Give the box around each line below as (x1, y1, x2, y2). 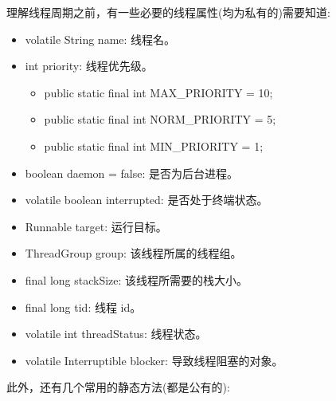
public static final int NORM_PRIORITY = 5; (44, 111, 276, 128)
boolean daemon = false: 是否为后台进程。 (25, 164, 239, 181)
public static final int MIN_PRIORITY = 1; (44, 137, 264, 154)
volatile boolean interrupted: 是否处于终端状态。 (25, 191, 268, 208)
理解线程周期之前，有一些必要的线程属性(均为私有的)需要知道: (6, 4, 330, 20)
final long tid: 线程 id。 (25, 298, 142, 315)
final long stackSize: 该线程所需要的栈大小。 (25, 271, 248, 288)
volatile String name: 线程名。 (25, 30, 176, 47)
